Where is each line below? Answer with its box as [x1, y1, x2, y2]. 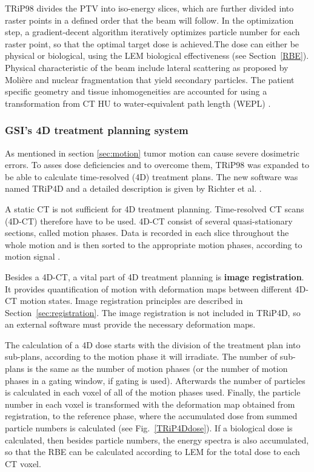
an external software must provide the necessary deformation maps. [5, 318, 256, 331]
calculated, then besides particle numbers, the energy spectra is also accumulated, [5, 433, 309, 446]
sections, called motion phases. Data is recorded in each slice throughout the [5, 226, 289, 239]
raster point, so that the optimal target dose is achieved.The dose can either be [5, 37, 299, 50]
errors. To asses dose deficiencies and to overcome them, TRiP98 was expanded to [5, 158, 309, 171]
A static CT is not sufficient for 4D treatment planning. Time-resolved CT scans [5, 202, 304, 215]
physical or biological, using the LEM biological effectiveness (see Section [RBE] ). [5, 49, 309, 62]
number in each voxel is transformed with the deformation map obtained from [5, 397, 295, 410]
